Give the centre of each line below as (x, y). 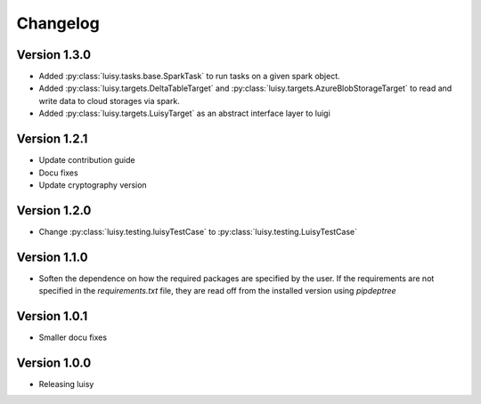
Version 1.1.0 (52, 257)
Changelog (58, 23)
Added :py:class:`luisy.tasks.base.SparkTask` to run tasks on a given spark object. (189, 77)
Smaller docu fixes (73, 337)
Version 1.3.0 (54, 55)
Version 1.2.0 (54, 210)
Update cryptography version (93, 185)
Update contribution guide (87, 160)
